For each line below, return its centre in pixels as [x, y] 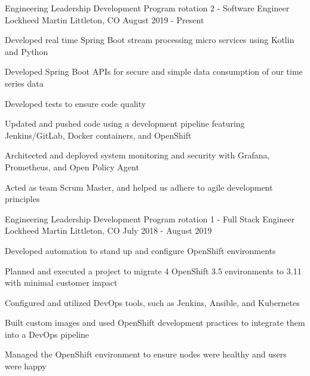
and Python [27, 51]
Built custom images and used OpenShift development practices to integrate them [155, 322]
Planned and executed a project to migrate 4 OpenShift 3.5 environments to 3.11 [153, 270]
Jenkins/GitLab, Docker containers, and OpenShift [98, 135]
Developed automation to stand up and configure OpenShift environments [140, 250]
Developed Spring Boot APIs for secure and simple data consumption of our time [154, 71]
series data [24, 83]
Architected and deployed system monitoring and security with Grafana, [137, 155]
